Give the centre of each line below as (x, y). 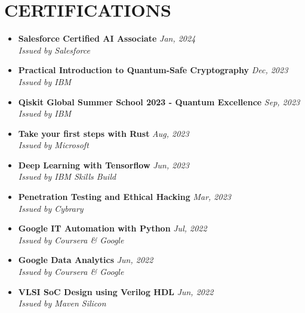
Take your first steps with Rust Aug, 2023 (104, 133)
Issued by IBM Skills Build (67, 176)
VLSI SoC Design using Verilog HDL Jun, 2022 (116, 291)
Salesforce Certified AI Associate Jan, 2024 (107, 38)
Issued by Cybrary (51, 208)
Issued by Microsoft (53, 145)
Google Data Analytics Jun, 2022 (86, 260)
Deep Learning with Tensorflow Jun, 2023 (104, 165)
